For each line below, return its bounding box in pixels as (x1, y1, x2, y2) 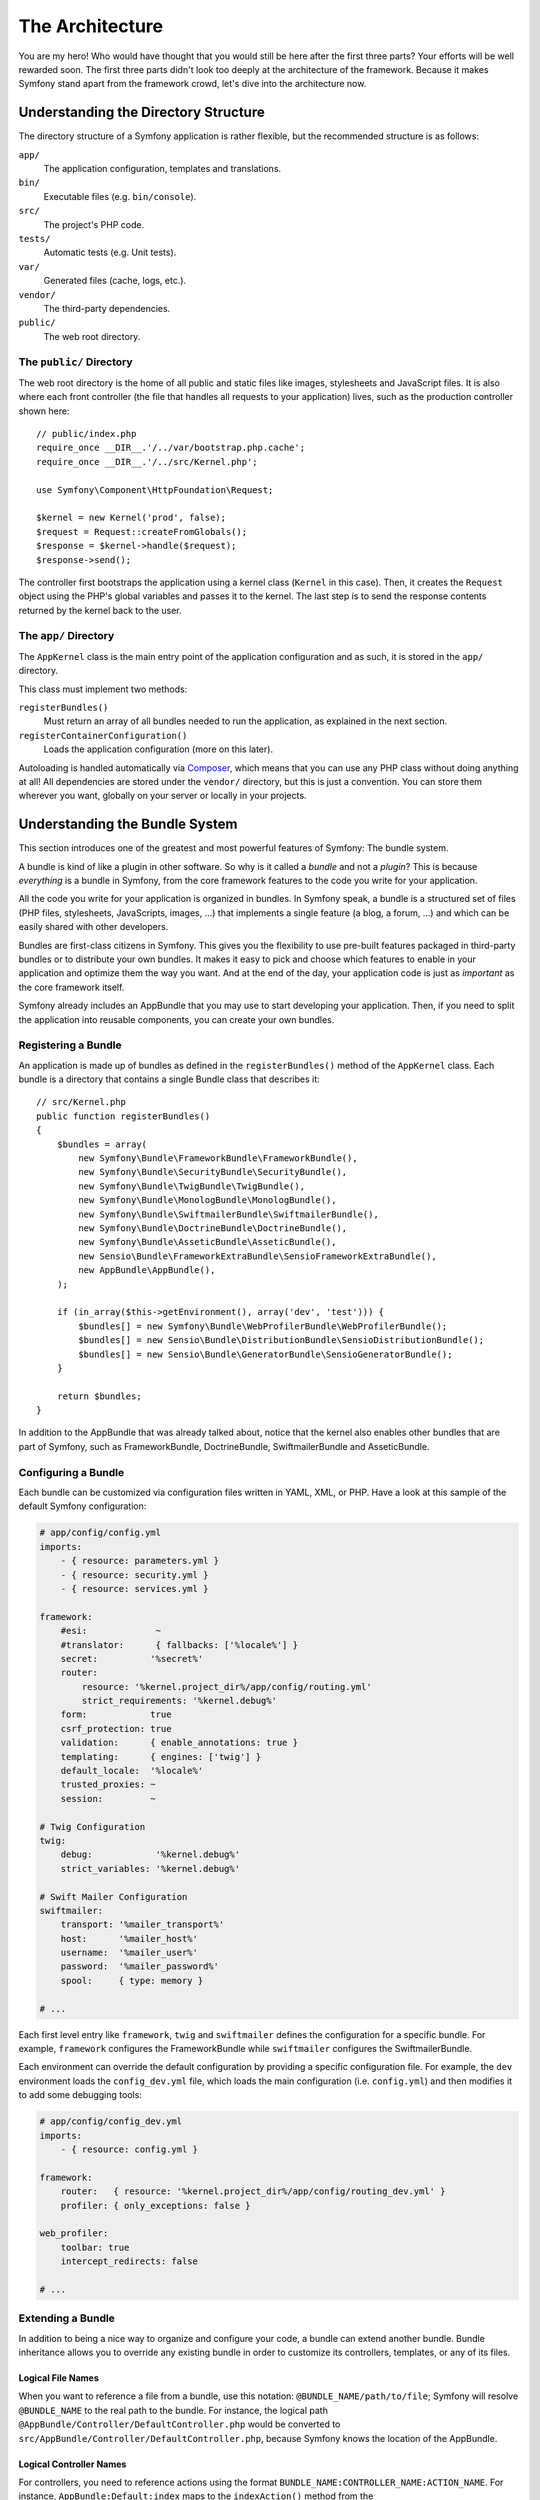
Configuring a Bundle (18, 1465, 125, 1479)
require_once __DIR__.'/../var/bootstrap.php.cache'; (36, 442, 305, 454)
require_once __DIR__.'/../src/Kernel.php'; (36, 456, 259, 467)
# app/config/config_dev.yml (39, 2116, 183, 2127)
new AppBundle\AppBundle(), (78, 1265, 216, 1276)
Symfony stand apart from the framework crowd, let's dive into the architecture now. (18, 78, 367, 90)
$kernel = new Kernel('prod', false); (36, 512, 227, 524)
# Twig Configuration (39, 1821, 146, 1832)
